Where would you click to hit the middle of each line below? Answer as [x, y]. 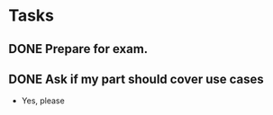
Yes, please [43, 101]
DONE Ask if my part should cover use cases [136, 79]
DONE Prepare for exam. [78, 49]
